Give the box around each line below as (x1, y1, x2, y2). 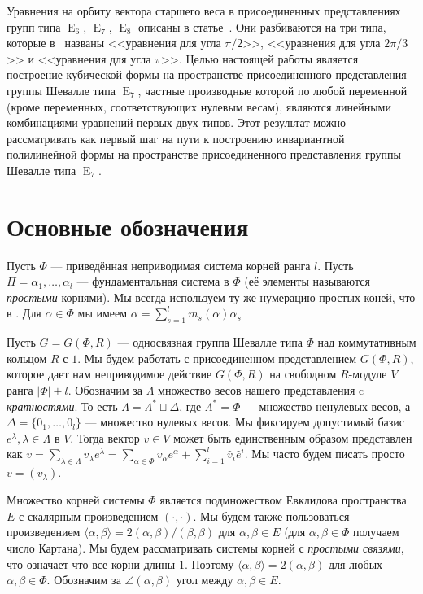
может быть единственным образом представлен (173, 429, 412, 446)
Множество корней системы (7, 491, 145, 509)
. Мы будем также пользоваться (193, 507, 350, 524)
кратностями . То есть (7, 397, 118, 414)
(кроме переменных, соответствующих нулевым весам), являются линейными (7, 98, 391, 115)
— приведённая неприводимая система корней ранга (50, 256, 311, 273)
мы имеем (77, 304, 128, 321)
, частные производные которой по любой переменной (137, 81, 408, 98)
